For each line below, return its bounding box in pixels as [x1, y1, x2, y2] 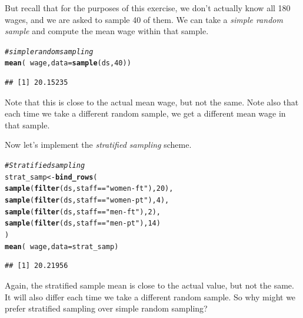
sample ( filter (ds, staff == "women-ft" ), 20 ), [5, 184, 174, 193]
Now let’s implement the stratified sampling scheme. [5, 138, 192, 151]
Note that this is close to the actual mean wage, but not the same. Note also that [5, 95, 299, 108]
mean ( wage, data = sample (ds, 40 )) [5, 59, 131, 68]
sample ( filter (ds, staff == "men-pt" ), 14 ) [5, 219, 161, 228]
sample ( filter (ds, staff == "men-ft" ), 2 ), [5, 207, 161, 216]
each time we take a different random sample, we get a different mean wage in [5, 107, 286, 120]
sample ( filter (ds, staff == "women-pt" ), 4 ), [5, 196, 169, 205]
